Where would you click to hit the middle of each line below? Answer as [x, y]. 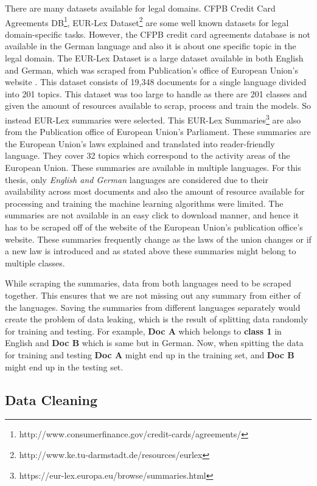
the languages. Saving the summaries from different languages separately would [153, 307]
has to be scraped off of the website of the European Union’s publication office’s [154, 227]
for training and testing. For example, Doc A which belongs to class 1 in [143, 331]
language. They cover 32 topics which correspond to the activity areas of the [148, 155]
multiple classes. [35, 262]
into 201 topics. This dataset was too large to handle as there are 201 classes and [156, 93]
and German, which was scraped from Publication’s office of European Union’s [152, 70]
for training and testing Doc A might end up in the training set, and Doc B [150, 354]
